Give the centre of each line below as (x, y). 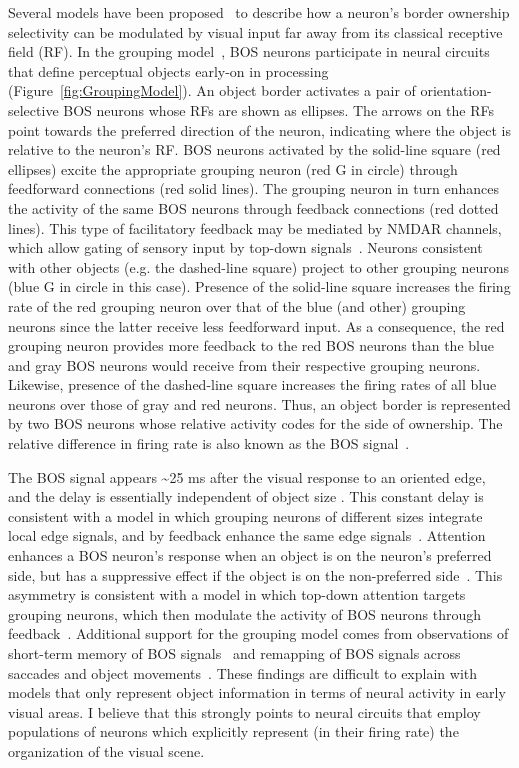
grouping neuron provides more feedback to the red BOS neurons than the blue (251, 345)
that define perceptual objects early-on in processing (168, 70)
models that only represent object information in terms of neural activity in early (257, 692)
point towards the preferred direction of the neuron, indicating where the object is (259, 129)
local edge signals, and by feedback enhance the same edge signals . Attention (247, 535)
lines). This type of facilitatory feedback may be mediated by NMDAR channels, (255, 227)
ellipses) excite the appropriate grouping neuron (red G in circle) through (233, 168)
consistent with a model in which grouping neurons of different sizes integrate (245, 515)
